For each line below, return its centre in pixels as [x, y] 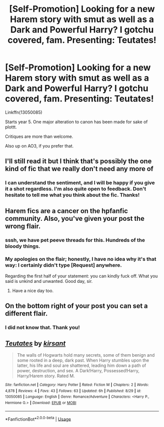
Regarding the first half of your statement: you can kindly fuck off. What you [82, 276]
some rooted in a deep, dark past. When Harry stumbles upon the [83, 360]
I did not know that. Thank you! [42, 327]
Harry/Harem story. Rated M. [46, 376]
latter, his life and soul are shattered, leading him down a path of [82, 365]
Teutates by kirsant [35, 343]
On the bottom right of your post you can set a [76, 306]
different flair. [26, 314]
